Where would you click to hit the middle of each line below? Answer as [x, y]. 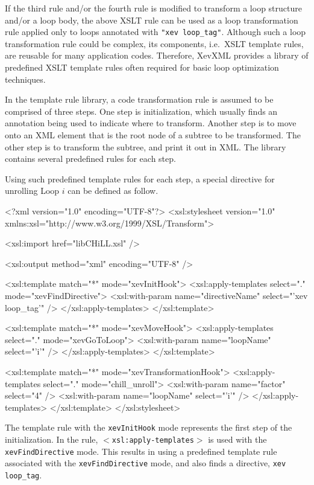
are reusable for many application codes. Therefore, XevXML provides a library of [157, 55]
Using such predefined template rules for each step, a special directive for [140, 178]
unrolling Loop [32, 191]
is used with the [237, 439]
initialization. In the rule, [52, 439]
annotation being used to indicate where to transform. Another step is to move [151, 123]
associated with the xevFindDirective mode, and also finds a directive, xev [146, 463]
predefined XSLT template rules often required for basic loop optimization [142, 67]
